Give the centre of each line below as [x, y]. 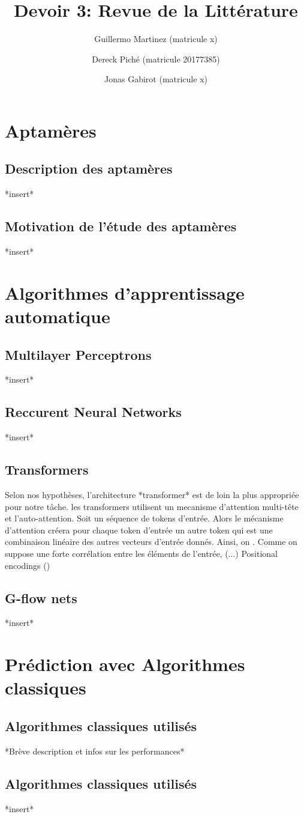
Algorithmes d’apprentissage [125, 292]
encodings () [28, 565]
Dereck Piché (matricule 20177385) [156, 59]
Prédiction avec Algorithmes [125, 664]
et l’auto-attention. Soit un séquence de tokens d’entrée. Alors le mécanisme [144, 518]
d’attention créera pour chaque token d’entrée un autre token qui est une [139, 530]
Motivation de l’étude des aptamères [121, 226]
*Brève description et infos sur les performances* [95, 751]
